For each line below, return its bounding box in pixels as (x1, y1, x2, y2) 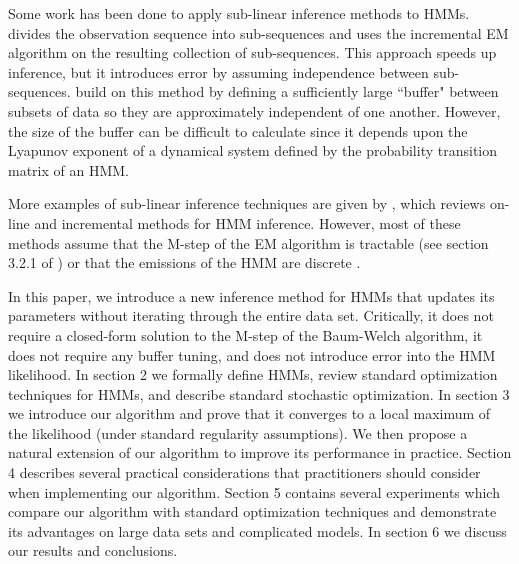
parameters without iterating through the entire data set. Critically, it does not (8, 305, 494, 326)
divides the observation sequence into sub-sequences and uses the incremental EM (8, 22, 509, 43)
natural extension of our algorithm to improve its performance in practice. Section (8, 442, 512, 463)
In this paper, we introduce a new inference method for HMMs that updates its (8, 285, 495, 306)
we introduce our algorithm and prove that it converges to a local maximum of (8, 403, 491, 424)
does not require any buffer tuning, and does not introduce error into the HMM (8, 344, 496, 365)
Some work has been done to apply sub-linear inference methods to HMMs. (8, 3, 470, 23)
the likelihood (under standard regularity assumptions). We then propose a (8, 422, 468, 443)
